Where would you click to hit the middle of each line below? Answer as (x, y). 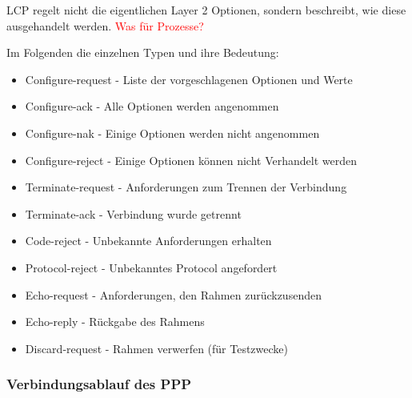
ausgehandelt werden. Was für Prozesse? (105, 25)
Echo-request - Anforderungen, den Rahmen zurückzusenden (173, 294)
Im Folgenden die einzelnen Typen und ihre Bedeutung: (143, 52)
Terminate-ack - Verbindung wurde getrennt (133, 213)
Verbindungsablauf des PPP (99, 384)
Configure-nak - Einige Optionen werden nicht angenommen (172, 133)
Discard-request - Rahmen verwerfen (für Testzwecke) (156, 348)
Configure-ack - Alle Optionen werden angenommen (152, 106)
